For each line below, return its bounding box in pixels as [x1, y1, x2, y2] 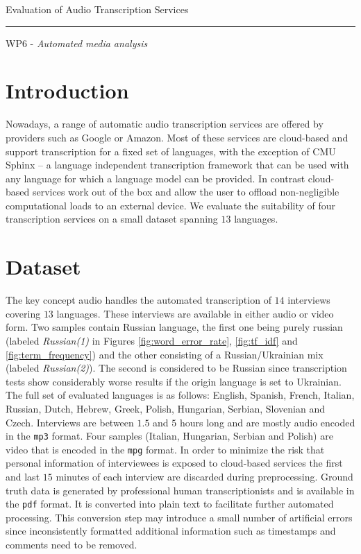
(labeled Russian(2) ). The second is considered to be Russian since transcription [6, 361, 347, 375]
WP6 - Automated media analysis [6, 35, 148, 50]
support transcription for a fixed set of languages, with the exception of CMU [6, 144, 336, 158]
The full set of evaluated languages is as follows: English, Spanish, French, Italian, [6, 388, 355, 402]
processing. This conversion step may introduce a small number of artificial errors [6, 510, 353, 524]
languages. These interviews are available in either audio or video [56, 306, 334, 320]
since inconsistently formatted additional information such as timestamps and [6, 523, 336, 538]
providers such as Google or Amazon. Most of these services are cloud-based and [6, 130, 349, 144]
